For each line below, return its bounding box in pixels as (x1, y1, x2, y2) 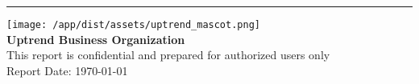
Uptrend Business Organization (6, 30, 185, 47)
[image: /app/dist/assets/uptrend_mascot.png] (6, 19, 260, 30)
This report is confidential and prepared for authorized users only (6, 46, 330, 63)
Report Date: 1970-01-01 (6, 62, 128, 78)
